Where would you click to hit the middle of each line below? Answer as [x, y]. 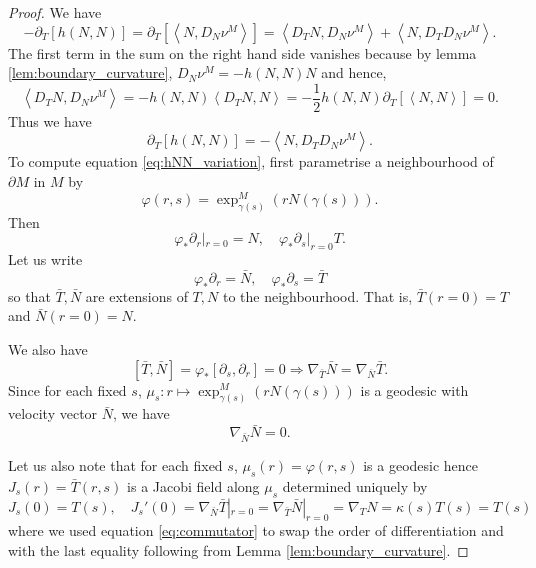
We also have [48, 348]
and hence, [354, 72]
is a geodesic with [414, 389]
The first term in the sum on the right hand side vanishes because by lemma [242, 52]
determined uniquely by [355, 485]
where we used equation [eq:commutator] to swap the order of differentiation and [256, 530]
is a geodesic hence [421, 464]
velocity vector [53, 413]
